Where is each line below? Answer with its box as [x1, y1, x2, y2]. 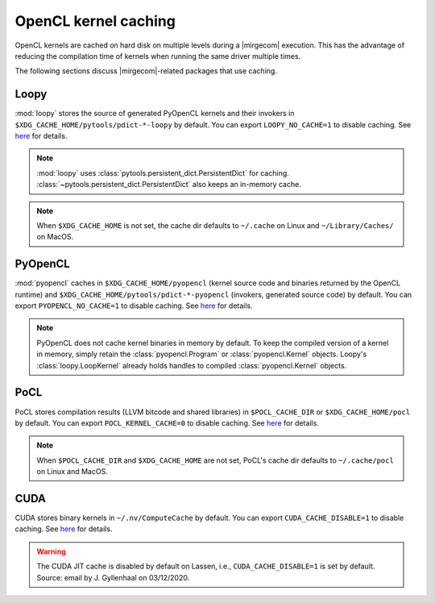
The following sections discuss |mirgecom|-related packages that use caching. [14, 66, 278, 76]
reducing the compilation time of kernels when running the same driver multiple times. [14, 51, 301, 60]
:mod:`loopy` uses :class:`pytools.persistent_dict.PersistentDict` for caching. [36, 168, 289, 177]
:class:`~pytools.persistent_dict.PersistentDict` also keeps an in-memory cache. [36, 180, 301, 189]
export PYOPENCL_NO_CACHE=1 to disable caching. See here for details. [14, 301, 253, 310]
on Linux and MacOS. [36, 467, 108, 476]
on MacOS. [36, 232, 74, 242]
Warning [36, 547, 66, 556]
